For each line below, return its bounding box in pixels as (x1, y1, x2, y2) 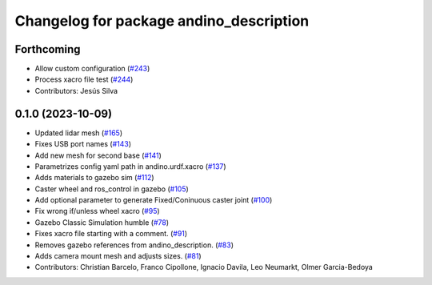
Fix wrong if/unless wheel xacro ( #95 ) (34, 207, 160, 216)
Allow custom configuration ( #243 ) (34, 64, 150, 74)
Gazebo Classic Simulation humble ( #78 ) (34, 217, 170, 227)
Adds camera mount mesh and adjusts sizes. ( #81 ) (34, 251, 202, 261)
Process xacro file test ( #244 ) (34, 74, 134, 84)
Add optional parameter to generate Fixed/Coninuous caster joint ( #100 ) (34, 195, 273, 205)
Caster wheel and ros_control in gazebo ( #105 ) (34, 184, 190, 194)
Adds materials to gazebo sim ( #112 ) (34, 173, 155, 183)
